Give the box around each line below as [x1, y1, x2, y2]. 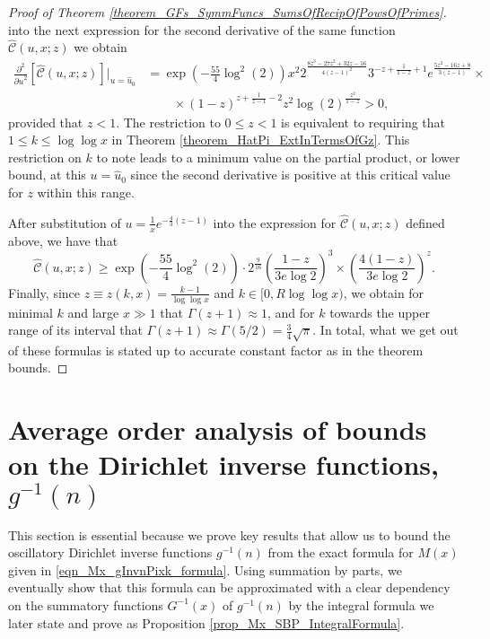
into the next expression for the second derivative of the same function [8, 20, 396, 39]
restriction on [8, 147, 82, 166]
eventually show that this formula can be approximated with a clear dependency [8, 578, 451, 597]
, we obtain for [343, 283, 424, 302]
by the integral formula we [288, 595, 434, 614]
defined [406, 213, 445, 232]
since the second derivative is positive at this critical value [130, 165, 451, 184]
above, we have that [8, 231, 118, 249]
